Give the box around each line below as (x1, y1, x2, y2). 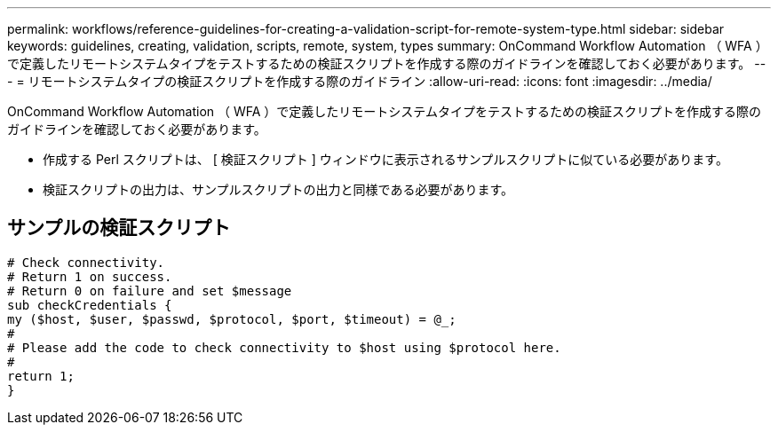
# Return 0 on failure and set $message (7, 283, 292, 298)
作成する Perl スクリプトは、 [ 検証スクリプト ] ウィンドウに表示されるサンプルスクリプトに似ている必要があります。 (43, 152, 728, 167)
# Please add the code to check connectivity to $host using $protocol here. (7, 340, 561, 355)
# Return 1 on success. (7, 269, 172, 284)
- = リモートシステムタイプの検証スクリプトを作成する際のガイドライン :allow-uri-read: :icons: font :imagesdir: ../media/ (7, 74, 712, 89)
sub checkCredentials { (7, 297, 172, 312)
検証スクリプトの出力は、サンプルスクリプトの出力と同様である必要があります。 (43, 182, 514, 197)
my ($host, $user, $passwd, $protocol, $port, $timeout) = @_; (7, 311, 456, 326)
